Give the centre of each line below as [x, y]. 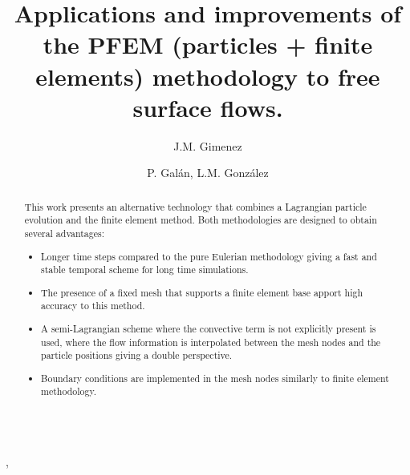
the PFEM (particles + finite [208, 44]
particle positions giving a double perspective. [137, 355]
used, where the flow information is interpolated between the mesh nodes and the [211, 342]
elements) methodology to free [208, 76]
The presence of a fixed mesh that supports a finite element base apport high [202, 292]
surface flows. [208, 107]
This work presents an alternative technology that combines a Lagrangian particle [195, 206]
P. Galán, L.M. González [208, 173]
